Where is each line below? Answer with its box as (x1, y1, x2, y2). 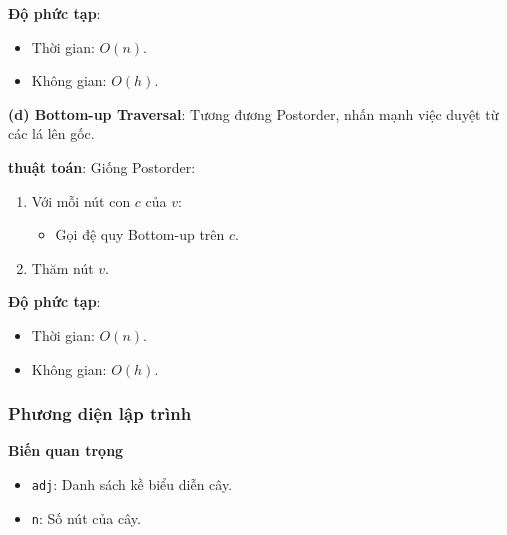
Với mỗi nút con (31, 190, 131, 211)
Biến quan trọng (8, 440, 124, 461)
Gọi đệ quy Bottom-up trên (55, 224, 225, 245)
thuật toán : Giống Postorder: (8, 156, 196, 177)
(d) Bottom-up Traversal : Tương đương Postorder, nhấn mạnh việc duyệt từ (8, 103, 499, 124)
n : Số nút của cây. (31, 507, 141, 528)
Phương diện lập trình (8, 401, 192, 426)
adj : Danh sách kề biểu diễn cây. (31, 473, 233, 494)
